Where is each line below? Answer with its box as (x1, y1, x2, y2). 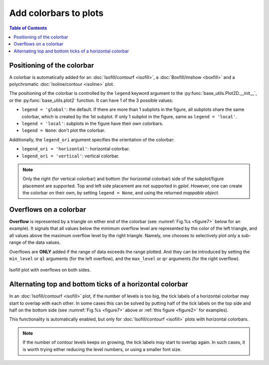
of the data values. (22, 240, 61, 246)
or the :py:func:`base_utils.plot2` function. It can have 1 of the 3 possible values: (9, 97, 174, 103)
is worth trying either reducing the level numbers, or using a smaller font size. (22, 346, 182, 352)
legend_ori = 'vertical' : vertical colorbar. (21, 153, 120, 159)
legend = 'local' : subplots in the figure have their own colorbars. (21, 120, 164, 126)
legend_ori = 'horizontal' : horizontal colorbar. (21, 146, 130, 152)
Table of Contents (9, 25, 47, 31)
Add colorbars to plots (9, 7, 104, 18)
